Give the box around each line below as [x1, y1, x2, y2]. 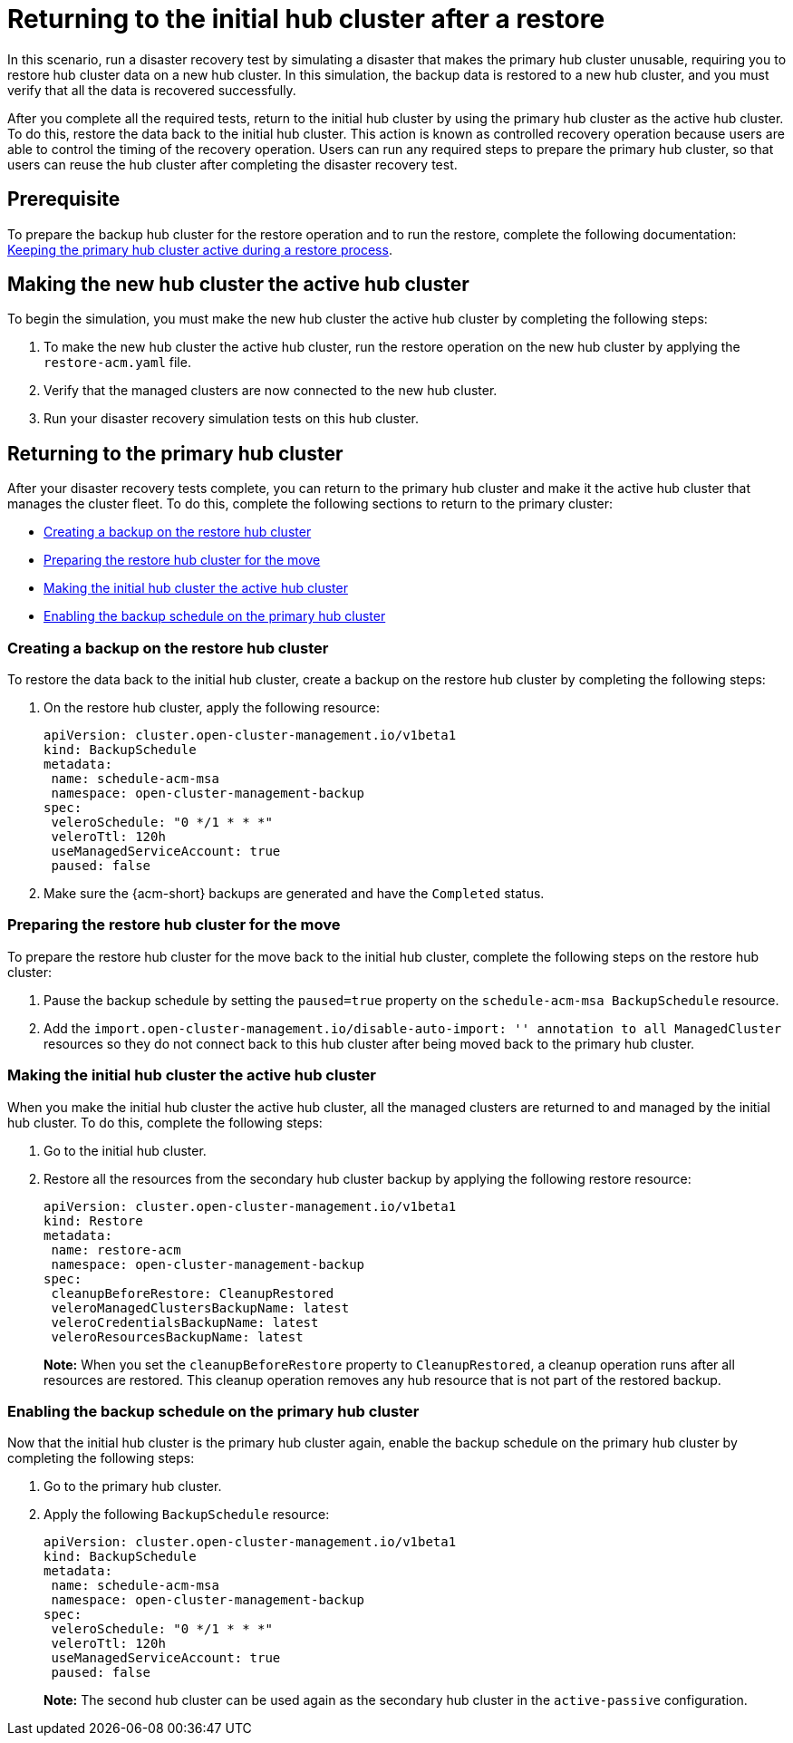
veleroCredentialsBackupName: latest [51, 1314, 319, 1330]
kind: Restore [44, 1213, 143, 1228]
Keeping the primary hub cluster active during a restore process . [7, 241, 392, 257]
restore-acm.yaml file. [44, 354, 191, 371]
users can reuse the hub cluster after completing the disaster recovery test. [7, 156, 458, 172]
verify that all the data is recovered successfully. [7, 82, 296, 98]
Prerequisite [7, 188, 121, 211]
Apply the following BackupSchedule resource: [44, 1506, 330, 1523]
